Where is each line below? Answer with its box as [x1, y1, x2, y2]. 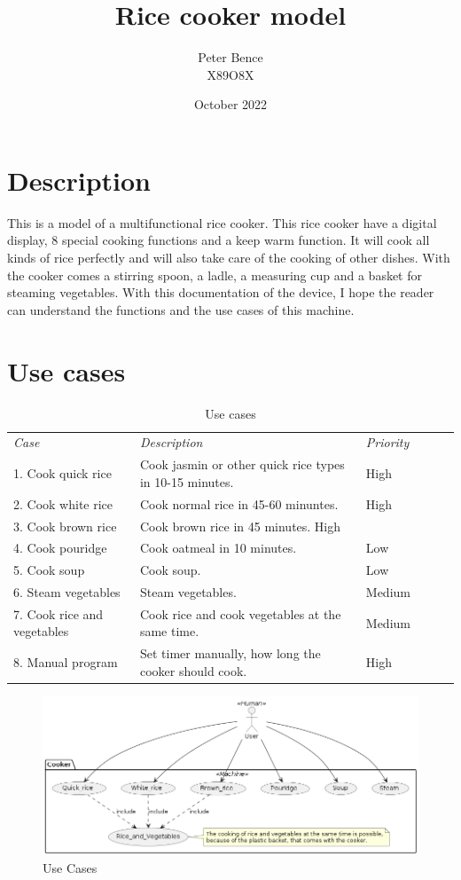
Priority [365, 433, 410, 452]
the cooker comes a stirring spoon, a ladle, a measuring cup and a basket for [7, 265, 423, 284]
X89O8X [207, 65, 254, 83]
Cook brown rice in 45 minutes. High [139, 516, 341, 535]
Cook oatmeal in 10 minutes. [139, 538, 297, 557]
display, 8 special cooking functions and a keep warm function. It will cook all [7, 231, 430, 249]
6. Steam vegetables [13, 583, 121, 601]
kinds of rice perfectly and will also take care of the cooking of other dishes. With [7, 248, 450, 267]
